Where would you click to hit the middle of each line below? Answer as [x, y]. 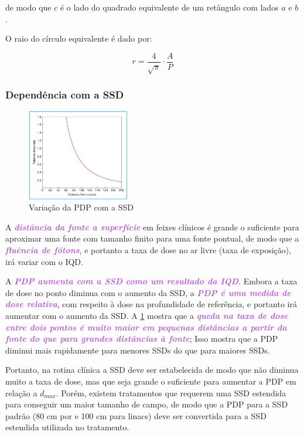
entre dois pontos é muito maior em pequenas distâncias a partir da [146, 327]
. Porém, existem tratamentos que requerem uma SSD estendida [171, 392]
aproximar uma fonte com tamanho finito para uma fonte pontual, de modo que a [152, 238]
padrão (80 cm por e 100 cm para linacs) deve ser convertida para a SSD [136, 415]
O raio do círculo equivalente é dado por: [79, 38]
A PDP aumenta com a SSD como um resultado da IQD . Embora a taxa [151, 281]
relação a [21, 392]
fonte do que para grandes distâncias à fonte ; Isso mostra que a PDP [142, 339]
